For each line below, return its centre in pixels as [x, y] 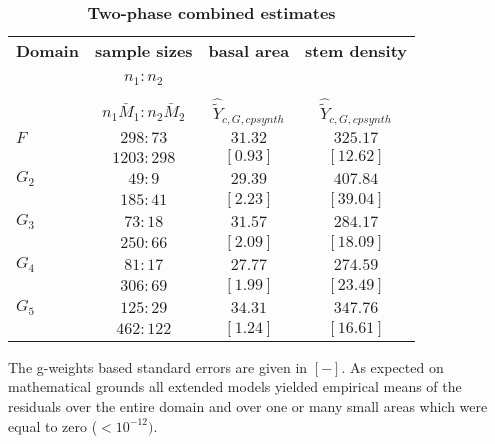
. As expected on [392, 366]
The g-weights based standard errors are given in [158, 366]
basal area [249, 50]
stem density [356, 50]
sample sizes [143, 50]
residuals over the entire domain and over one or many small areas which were [248, 405]
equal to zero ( [53, 425]
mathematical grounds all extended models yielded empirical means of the [235, 386]
